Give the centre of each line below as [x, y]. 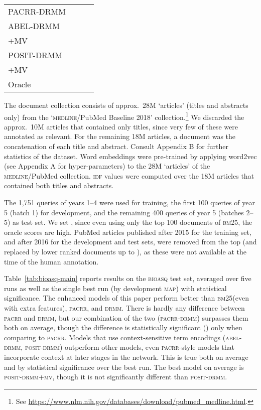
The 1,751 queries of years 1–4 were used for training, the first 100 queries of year [129, 202]
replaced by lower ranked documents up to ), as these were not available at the [125, 251]
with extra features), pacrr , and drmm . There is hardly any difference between [124, 307]
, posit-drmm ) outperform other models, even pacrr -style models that [128, 347]
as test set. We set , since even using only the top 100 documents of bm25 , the [133, 222]
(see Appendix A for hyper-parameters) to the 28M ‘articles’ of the [107, 166]
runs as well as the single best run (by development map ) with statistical [115, 288]
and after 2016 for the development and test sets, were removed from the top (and [130, 242]
